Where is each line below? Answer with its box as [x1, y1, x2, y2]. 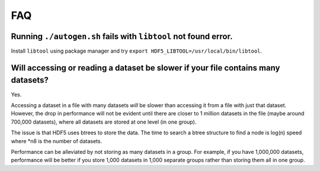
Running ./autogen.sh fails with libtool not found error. [11, 31, 233, 41]
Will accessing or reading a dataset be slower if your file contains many [11, 63, 280, 73]
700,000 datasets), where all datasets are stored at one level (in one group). [11, 118, 197, 125]
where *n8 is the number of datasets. [11, 137, 103, 144]
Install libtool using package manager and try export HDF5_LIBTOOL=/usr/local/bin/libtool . [11, 47, 263, 54]
